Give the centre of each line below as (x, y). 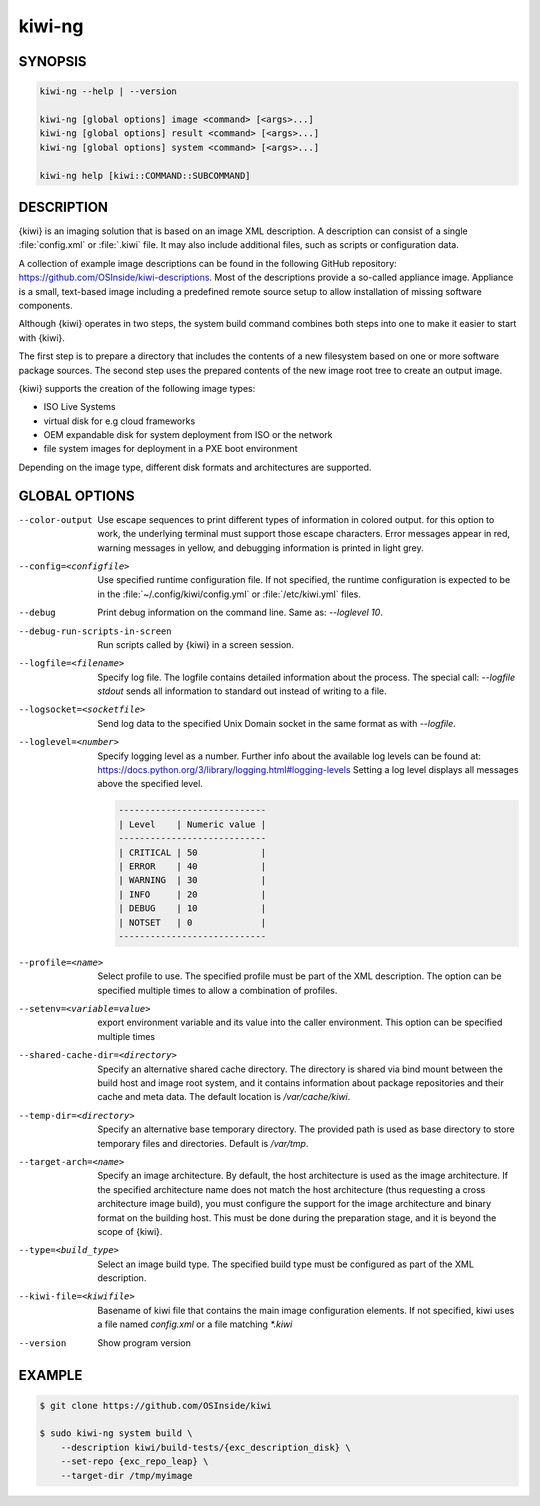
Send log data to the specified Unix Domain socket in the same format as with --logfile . (277, 723)
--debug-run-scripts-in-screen (95, 631)
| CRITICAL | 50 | (192, 852)
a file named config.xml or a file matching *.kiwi (195, 1324)
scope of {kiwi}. (130, 1231)
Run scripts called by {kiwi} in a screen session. (196, 644)
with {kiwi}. (41, 337)
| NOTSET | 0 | (192, 922)
